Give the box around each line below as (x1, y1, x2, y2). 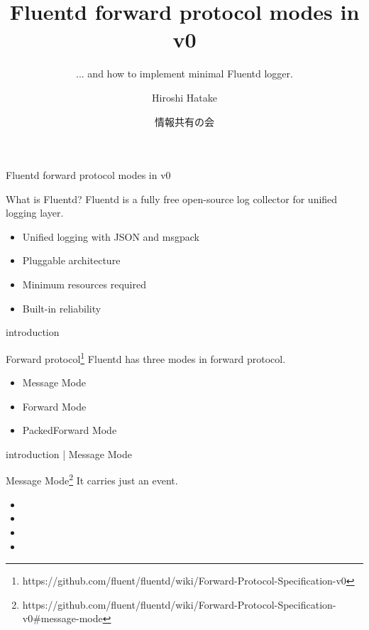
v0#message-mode (22, 611, 103, 626)
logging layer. (6, 205, 64, 220)
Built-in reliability (22, 300, 101, 315)
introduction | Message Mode (6, 446, 132, 461)
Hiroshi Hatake (152, 89, 217, 104)
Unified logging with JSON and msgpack (22, 229, 199, 244)
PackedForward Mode (22, 423, 117, 438)
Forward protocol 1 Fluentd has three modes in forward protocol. (6, 349, 286, 366)
